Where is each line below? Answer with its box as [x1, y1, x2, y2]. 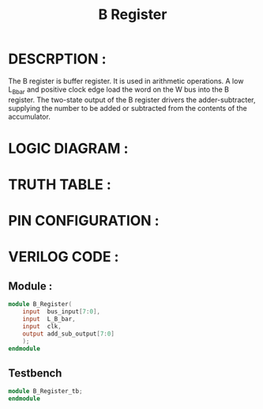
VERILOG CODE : [8, 248, 119, 266]
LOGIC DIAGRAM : [8, 139, 129, 157]
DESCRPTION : [8, 50, 107, 68]
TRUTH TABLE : [8, 176, 112, 194]
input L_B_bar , [22, 315, 77, 324]
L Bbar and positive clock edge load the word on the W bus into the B [8, 85, 229, 96]
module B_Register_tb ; [8, 388, 83, 396]
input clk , [22, 322, 62, 330]
